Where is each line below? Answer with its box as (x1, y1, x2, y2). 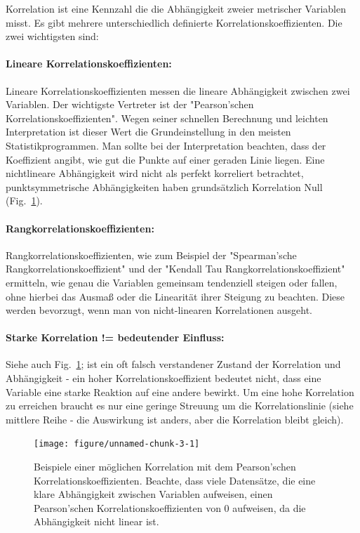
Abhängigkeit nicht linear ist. (34, 514, 159, 529)
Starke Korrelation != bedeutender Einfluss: (6, 330, 225, 345)
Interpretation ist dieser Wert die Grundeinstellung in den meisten (6, 124, 291, 139)
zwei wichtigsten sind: (6, 29, 99, 44)
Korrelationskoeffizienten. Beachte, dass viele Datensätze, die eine (34, 473, 316, 487)
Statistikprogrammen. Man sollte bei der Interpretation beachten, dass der (6, 138, 326, 152)
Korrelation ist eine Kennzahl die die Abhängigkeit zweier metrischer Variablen (6, 1, 346, 15)
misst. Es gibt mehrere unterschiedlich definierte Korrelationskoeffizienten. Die (6, 15, 342, 29)
